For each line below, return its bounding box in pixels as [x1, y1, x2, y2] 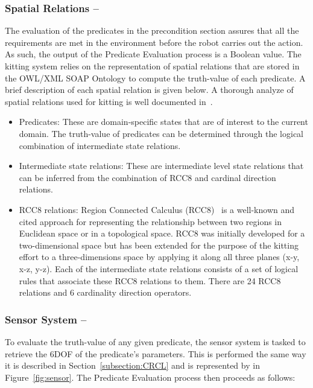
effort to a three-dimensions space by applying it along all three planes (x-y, [19, 250, 300, 263]
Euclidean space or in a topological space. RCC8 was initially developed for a [19, 227, 305, 240]
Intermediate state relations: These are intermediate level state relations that [19, 159, 304, 172]
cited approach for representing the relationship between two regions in [19, 215, 282, 227]
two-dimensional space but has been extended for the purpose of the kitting [19, 238, 299, 251]
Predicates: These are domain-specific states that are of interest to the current [19, 115, 308, 128]
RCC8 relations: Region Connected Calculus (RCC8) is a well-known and [19, 203, 295, 215]
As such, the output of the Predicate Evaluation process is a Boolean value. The [5, 48, 302, 60]
